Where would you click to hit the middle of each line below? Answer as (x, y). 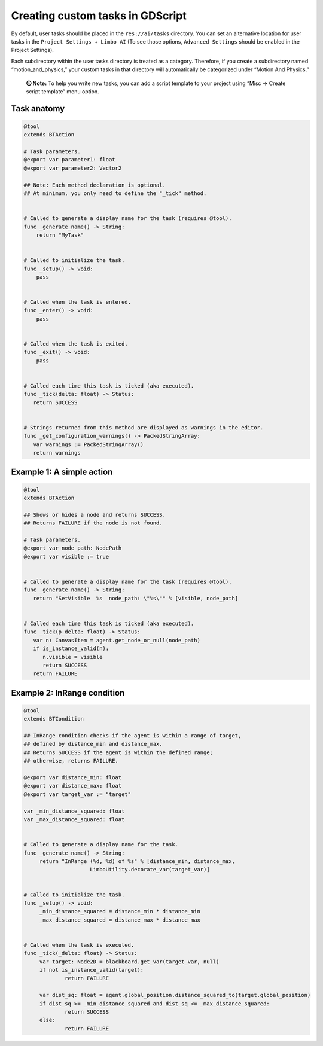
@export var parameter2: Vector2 (73, 168)
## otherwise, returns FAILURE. (71, 761)
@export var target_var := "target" (77, 794)
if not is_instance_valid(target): (91, 970)
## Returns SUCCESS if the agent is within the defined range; (118, 752)
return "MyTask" (60, 235)
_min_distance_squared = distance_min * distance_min (120, 911)
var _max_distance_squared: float (74, 819)
